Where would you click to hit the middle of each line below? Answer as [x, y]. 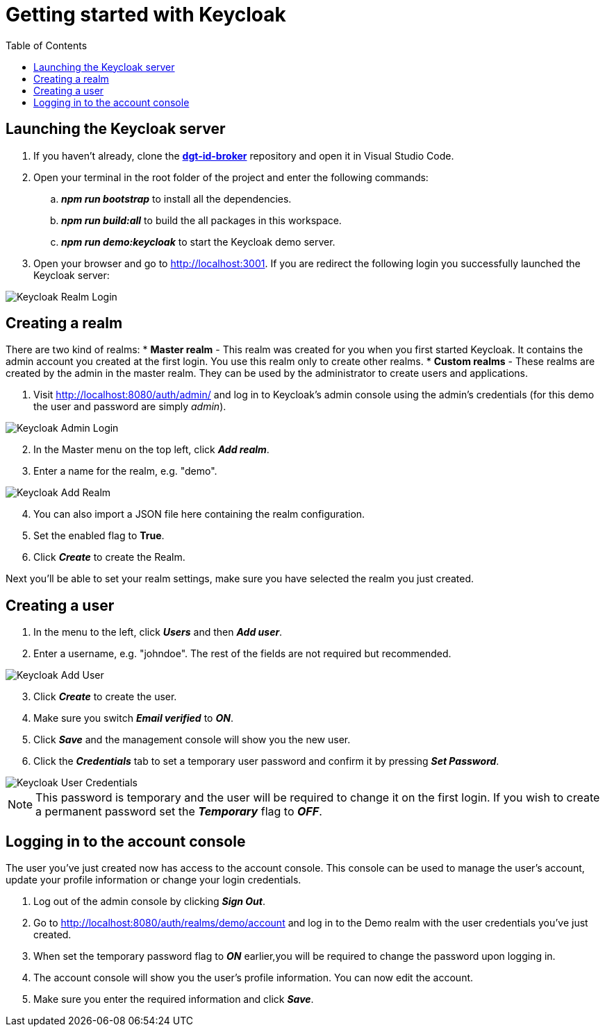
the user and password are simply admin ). [130, 407]
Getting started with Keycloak [146, 15]
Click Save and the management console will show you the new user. [192, 740]
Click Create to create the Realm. [109, 557]
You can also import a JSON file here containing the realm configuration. [199, 514]
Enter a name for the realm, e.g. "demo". [125, 471]
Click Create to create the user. [105, 697]
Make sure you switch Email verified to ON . [133, 718]
